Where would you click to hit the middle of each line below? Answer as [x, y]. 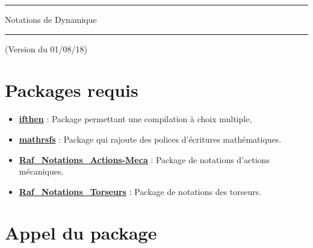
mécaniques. [41, 171]
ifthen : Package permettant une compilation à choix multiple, [135, 119]
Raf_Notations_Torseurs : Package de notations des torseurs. [140, 191]
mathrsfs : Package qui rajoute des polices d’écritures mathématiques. [150, 139]
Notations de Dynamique [51, 19]
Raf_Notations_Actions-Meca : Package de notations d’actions [144, 159]
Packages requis [72, 90]
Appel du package [81, 233]
